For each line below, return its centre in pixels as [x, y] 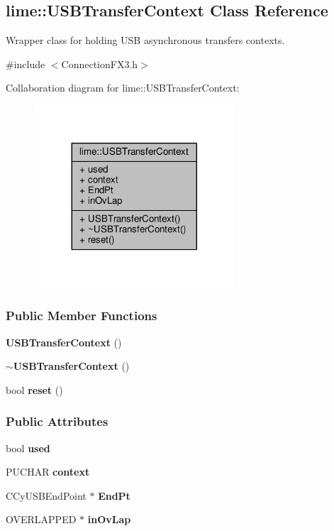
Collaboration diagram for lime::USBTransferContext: [123, 88]
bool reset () [34, 389]
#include [26, 64]
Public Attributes [57, 421]
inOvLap [109, 519]
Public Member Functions [82, 316]
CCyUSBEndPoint [46, 495]
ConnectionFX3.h [100, 64]
